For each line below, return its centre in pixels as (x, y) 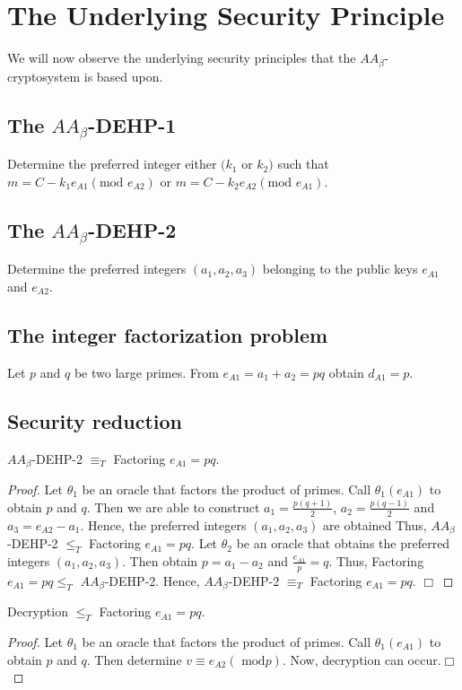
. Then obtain (160, 560)
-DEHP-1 (132, 124)
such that (303, 164)
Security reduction (95, 420)
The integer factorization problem (168, 334)
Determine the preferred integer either (112, 164)
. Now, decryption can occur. (362, 659)
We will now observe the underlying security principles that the (182, 58)
